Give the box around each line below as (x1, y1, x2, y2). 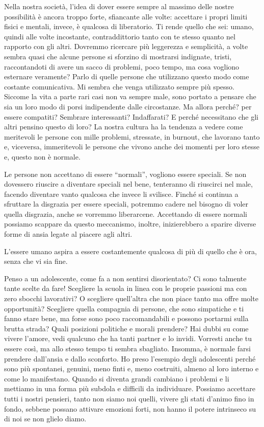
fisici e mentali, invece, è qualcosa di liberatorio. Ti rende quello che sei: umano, (4, 21, 254, 32)
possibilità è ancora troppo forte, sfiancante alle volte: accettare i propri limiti (4, 11, 248, 21)
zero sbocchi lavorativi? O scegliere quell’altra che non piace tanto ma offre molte (4, 293, 258, 304)
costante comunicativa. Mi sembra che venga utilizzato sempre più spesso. (4, 81, 234, 92)
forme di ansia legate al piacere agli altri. (4, 229, 133, 239)
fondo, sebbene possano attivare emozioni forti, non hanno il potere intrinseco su (4, 403, 256, 414)
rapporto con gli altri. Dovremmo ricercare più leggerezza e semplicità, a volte (4, 41, 248, 52)
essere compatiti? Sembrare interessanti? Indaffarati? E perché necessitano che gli (4, 111, 258, 122)
